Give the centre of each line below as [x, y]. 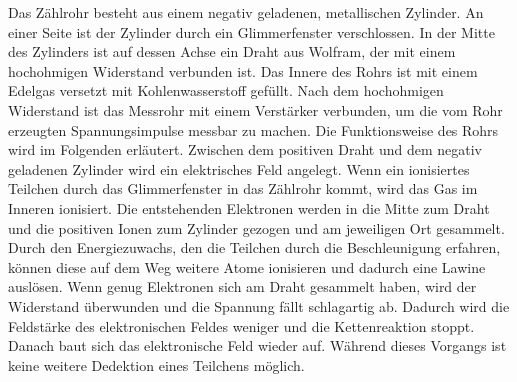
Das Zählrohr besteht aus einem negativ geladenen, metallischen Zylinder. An [246, 12]
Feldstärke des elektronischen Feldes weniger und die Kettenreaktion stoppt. [241, 325]
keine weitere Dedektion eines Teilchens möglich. [156, 364]
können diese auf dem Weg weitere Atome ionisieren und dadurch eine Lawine [247, 266]
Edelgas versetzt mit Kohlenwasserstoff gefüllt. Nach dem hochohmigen [226, 90]
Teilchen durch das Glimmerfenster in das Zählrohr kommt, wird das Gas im [243, 188]
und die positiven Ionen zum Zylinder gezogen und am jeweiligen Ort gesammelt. [256, 227]
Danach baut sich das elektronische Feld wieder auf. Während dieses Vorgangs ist [257, 345]
